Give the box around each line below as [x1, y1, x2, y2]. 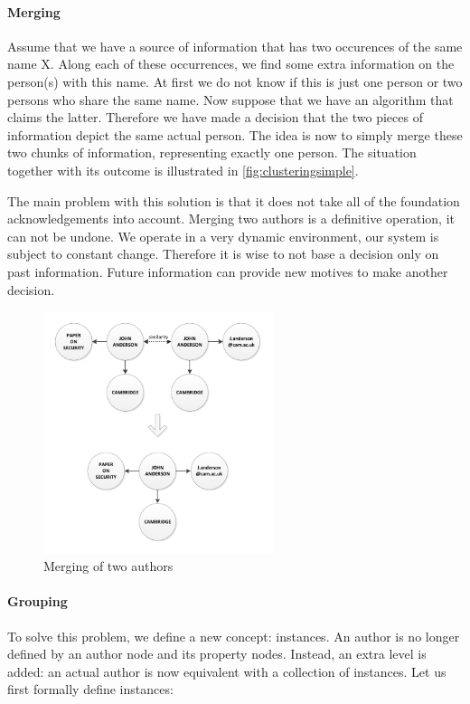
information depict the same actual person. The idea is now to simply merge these [7, 125, 463, 144]
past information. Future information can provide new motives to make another [7, 262, 448, 281]
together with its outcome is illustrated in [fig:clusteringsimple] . [7, 160, 359, 179]
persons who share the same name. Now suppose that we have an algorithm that [7, 90, 454, 109]
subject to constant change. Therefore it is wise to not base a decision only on [7, 244, 439, 263]
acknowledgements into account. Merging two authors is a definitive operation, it [7, 209, 456, 228]
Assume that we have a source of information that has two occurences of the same [7, 36, 463, 55]
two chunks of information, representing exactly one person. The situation [7, 143, 417, 162]
